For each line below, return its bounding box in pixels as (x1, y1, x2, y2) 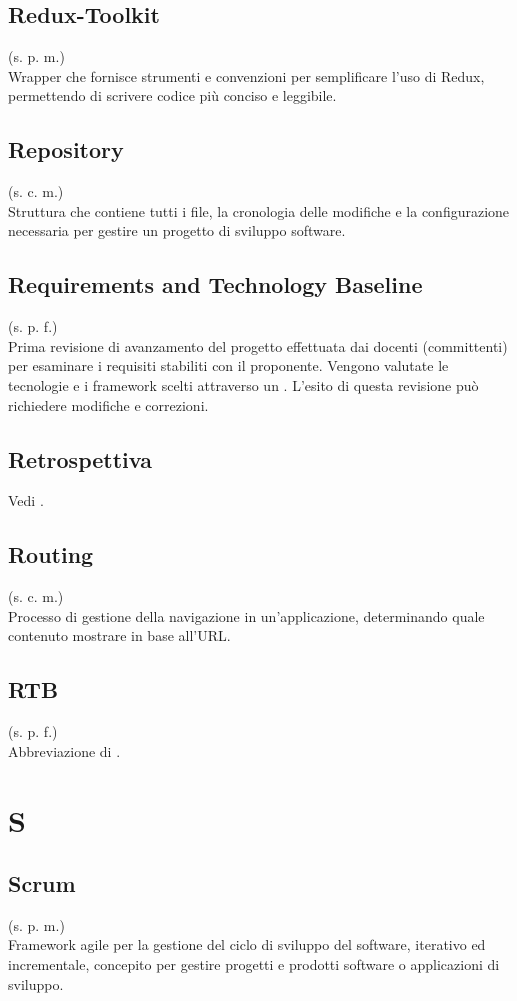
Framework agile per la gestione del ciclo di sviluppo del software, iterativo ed (8, 934, 486, 955)
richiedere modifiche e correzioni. (8, 394, 209, 415)
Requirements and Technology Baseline (8, 269, 423, 300)
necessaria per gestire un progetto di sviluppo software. (8, 220, 346, 241)
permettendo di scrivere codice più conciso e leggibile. (8, 85, 337, 106)
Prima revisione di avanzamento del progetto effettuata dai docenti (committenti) (8, 335, 508, 356)
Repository (8, 134, 124, 165)
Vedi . (8, 490, 44, 511)
